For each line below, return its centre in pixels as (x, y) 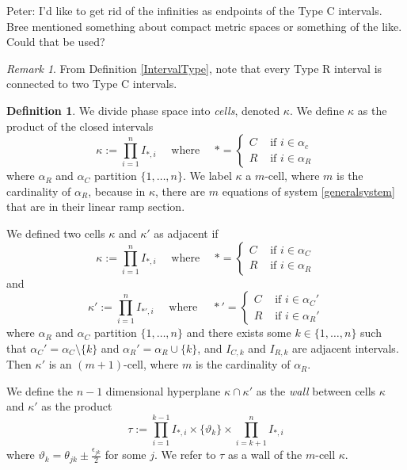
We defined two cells (56, 233)
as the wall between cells (316, 390)
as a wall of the (265, 455)
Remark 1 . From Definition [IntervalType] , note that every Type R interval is (194, 68)
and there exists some (239, 332)
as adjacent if (186, 233)
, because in (117, 191)
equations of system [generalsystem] (308, 191)
